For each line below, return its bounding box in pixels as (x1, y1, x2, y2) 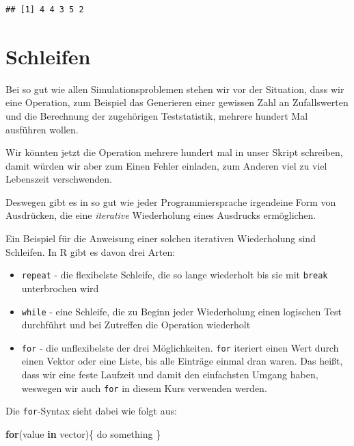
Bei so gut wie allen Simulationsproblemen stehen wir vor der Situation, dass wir (5, 81, 344, 96)
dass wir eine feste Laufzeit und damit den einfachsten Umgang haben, (21, 367, 318, 381)
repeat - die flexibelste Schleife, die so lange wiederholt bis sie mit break (21, 267, 328, 282)
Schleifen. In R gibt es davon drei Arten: (5, 244, 176, 259)
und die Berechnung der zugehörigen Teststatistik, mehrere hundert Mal (5, 108, 308, 122)
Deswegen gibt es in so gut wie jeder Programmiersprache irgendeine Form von (5, 194, 336, 209)
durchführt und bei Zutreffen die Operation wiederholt (21, 317, 251, 332)
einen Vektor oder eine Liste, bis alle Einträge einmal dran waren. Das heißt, (21, 354, 343, 368)
